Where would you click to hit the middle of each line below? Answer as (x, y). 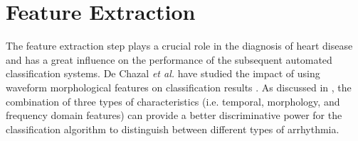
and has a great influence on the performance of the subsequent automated (169, 59)
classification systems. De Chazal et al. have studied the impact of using (163, 73)
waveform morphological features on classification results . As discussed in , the (179, 87)
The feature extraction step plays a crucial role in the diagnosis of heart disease (179, 46)
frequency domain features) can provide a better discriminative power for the (174, 115)
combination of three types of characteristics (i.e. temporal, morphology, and (173, 101)
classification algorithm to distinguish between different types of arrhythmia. (173, 129)
